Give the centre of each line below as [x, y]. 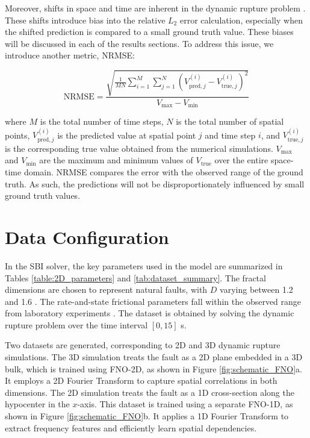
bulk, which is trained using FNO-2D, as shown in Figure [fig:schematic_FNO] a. [154, 368]
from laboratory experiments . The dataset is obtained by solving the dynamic [150, 313]
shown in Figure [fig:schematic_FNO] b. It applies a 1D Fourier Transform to [147, 416]
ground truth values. [43, 196]
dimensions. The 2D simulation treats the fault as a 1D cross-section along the [150, 392]
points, [17, 135]
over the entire [241, 160]
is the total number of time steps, [102, 121]
